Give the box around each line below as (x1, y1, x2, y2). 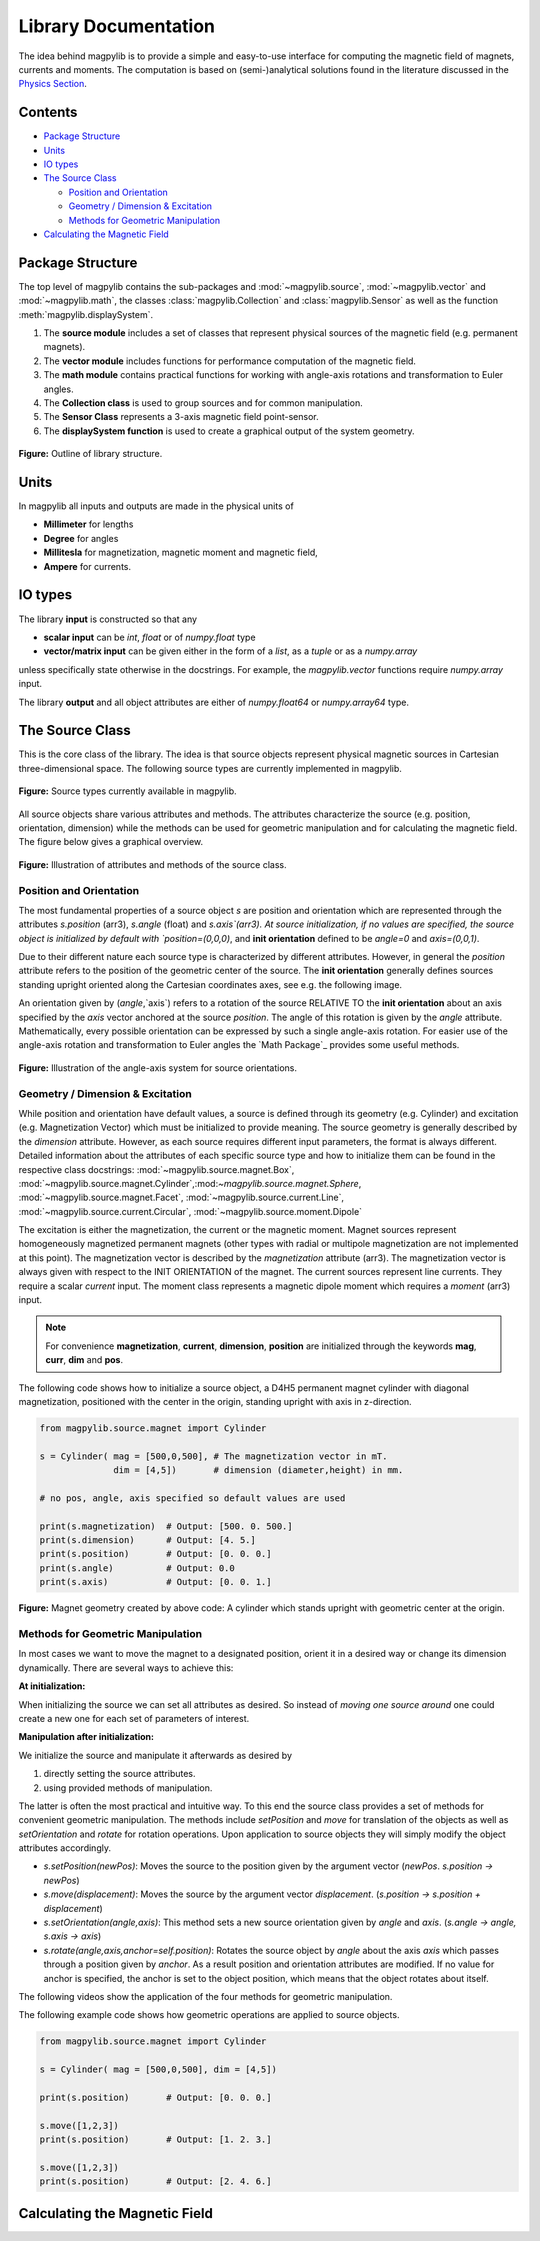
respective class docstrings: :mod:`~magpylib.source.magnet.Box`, (18, 1163, 295, 1175)
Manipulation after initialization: (18, 1731, 155, 1743)
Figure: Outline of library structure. (18, 448, 163, 460)
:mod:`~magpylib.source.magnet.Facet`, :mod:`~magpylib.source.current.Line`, (18, 1191, 345, 1204)
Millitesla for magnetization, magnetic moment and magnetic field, (43, 546, 319, 559)
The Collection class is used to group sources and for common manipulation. (43, 397, 364, 409)
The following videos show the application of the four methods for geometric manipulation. (18, 1990, 393, 2002)
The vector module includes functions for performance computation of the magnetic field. (43, 355, 417, 367)
